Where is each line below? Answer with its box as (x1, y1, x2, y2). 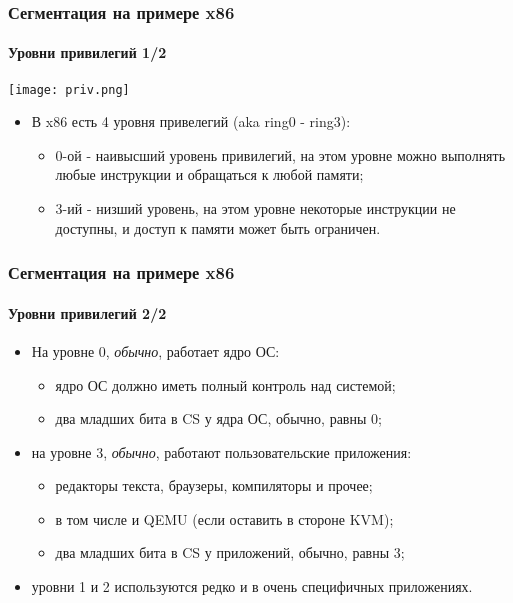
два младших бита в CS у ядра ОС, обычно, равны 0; (55, 408, 382, 429)
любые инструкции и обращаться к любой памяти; (55, 164, 364, 185)
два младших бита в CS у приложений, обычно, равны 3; (55, 542, 405, 563)
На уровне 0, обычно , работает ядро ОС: (31, 340, 280, 361)
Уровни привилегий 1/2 (8, 42, 167, 63)
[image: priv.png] (8, 82, 130, 97)
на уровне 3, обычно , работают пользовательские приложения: (31, 441, 412, 462)
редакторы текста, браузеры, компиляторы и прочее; (55, 475, 373, 496)
